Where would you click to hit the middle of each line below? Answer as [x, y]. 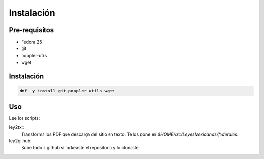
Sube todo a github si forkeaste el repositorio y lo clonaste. [81, 148]
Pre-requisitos [32, 30]
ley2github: [20, 141]
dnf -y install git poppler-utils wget [67, 91]
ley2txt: [17, 127]
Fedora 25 [32, 42]
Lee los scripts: [24, 118]
